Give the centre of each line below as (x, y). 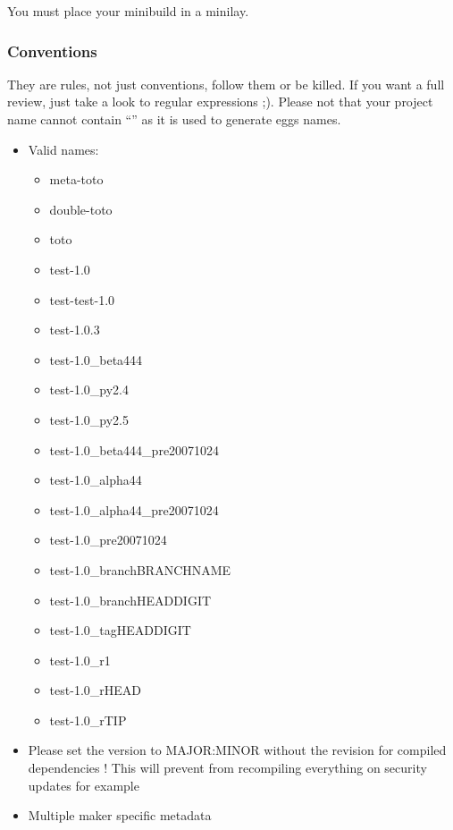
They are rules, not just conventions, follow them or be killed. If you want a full (226, 84)
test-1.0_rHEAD (95, 690)
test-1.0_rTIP (88, 720)
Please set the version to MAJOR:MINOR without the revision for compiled (237, 750)
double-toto (81, 209)
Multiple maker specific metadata (120, 815)
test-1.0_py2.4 (89, 390)
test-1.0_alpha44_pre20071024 (134, 509)
